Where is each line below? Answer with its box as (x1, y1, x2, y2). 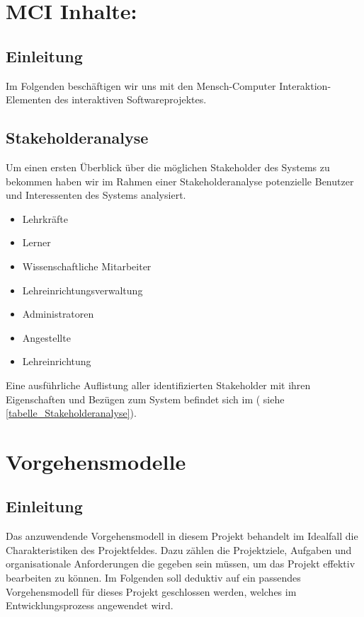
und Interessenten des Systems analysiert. (6, 188, 186, 202)
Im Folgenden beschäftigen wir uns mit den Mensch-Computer (6, 78, 276, 93)
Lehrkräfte (22, 211, 68, 226)
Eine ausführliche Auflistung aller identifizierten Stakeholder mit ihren (6, 377, 311, 392)
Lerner (22, 235, 51, 250)
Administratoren (22, 306, 94, 321)
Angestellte (22, 330, 71, 345)
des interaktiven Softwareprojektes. (55, 92, 207, 107)
